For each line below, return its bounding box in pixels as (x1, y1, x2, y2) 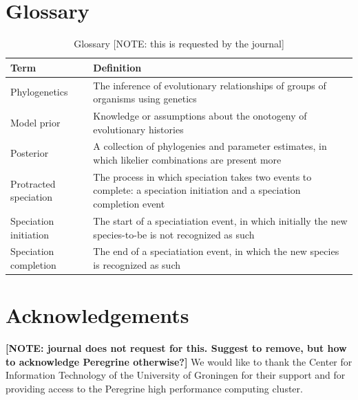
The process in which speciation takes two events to (93, 169, 312, 184)
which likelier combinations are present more (93, 153, 282, 167)
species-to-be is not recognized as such (93, 227, 255, 241)
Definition (93, 60, 142, 74)
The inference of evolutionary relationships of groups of (93, 78, 326, 92)
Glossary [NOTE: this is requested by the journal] (74, 36, 284, 51)
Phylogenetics (10, 85, 68, 99)
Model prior (10, 115, 61, 129)
